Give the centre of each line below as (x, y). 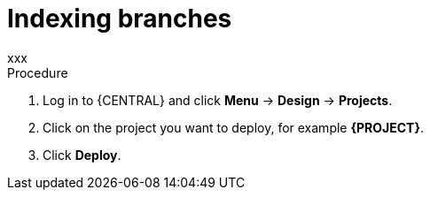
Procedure (38, 72)
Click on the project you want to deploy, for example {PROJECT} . (234, 127)
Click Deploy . (82, 155)
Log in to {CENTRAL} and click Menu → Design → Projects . (218, 100)
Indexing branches (120, 19)
